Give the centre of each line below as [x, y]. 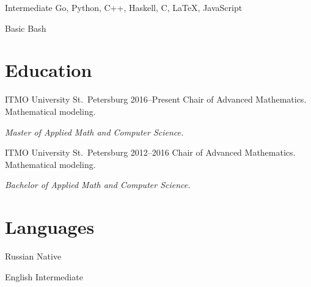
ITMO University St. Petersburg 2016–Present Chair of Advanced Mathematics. [156, 99]
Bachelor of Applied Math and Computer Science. [98, 185]
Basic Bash [26, 28]
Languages [50, 227]
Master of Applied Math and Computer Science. [94, 132]
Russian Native [33, 256]
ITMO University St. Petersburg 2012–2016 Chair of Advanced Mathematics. [150, 152]
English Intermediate [44, 276]
